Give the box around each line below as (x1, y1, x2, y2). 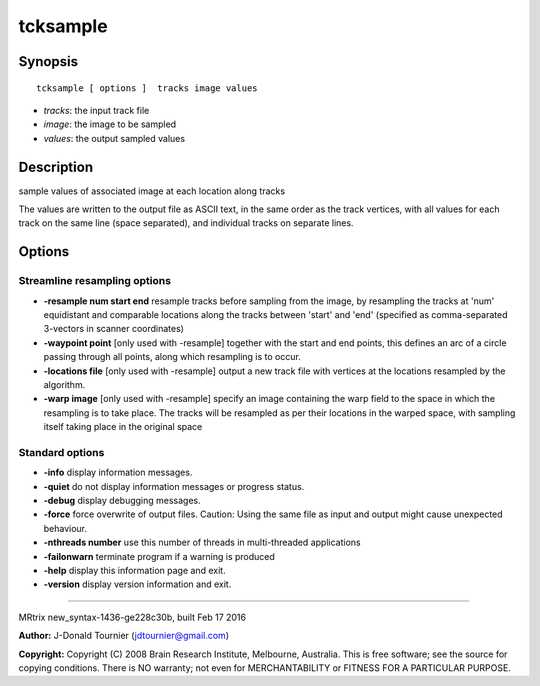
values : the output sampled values (43, 132, 185, 144)
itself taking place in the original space (43, 421, 203, 433)
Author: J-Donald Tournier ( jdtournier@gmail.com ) (18, 630, 230, 642)
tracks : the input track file (43, 104, 150, 116)
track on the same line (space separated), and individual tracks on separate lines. (18, 217, 354, 229)
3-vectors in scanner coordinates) (43, 323, 185, 335)
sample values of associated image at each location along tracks (18, 185, 285, 197)
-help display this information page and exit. (43, 564, 226, 576)
